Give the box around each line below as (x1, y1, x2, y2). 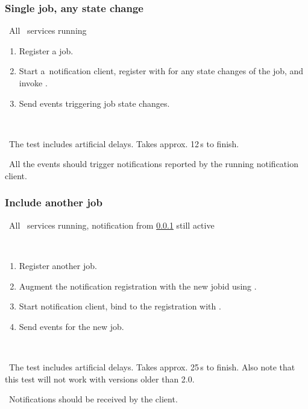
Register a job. (19, 44, 74, 57)
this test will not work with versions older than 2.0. (5, 372, 195, 385)
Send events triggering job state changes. (19, 97, 170, 109)
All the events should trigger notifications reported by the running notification (8, 157, 298, 170)
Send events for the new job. (19, 320, 124, 332)
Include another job (5, 195, 102, 210)
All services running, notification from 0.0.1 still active (8, 218, 215, 231)
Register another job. (19, 259, 97, 271)
